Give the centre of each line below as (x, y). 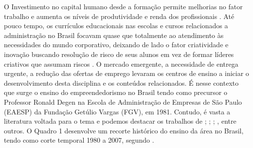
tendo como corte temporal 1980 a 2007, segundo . (79, 140)
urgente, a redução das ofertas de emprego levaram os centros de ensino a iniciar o (126, 73)
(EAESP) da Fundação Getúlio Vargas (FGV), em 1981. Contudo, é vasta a (117, 111)
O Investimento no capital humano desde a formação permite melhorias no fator (123, 6)
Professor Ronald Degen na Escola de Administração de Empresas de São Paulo (123, 102)
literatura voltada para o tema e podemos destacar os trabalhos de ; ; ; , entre (120, 121)
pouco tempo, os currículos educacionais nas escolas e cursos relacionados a (116, 26)
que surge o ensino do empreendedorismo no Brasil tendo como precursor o (116, 92)
